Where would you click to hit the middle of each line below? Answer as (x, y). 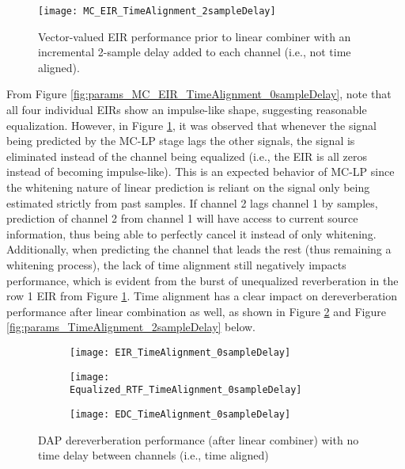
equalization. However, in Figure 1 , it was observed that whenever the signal (192, 125)
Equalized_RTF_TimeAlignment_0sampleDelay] (186, 390)
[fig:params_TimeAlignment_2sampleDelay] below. (131, 327)
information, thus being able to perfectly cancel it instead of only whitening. (191, 233)
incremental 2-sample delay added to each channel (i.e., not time (195, 52)
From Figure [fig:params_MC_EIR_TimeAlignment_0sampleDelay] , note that (199, 94)
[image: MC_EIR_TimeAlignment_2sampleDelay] (157, 11)
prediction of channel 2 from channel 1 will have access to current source (182, 218)
